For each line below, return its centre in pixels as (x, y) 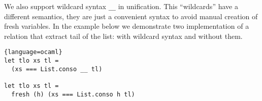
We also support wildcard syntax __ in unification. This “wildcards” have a (121, 6)
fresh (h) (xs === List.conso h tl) (73, 94)
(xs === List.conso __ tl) (57, 69)
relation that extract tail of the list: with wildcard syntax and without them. (123, 36)
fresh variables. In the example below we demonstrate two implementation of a (127, 26)
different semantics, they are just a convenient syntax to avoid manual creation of (131, 16)
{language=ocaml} (33, 52)
